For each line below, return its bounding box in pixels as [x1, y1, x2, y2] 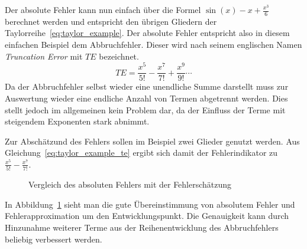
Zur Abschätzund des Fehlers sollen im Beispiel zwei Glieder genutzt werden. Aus [5, 135, 300, 147]
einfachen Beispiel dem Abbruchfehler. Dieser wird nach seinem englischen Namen [5, 38, 302, 51]
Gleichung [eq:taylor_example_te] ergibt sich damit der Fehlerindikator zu [5, 146, 278, 159]
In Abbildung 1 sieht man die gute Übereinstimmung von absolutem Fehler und [5, 198, 295, 210]
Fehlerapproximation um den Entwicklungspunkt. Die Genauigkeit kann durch [5, 209, 289, 222]
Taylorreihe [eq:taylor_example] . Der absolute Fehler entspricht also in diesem [5, 27, 290, 39]
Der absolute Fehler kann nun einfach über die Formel [5, 4, 201, 15]
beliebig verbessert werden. [5, 232, 102, 245]
